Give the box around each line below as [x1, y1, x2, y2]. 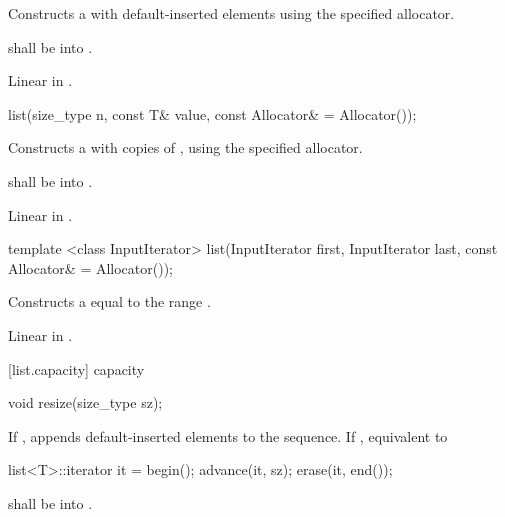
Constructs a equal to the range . [8, 291, 211, 312]
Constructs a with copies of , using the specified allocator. [8, 137, 363, 158]
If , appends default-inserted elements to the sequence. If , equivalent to [8, 425, 448, 446]
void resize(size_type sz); [8, 392, 163, 413]
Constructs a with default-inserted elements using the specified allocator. [8, 3, 455, 23]
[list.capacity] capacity [8, 358, 145, 379]
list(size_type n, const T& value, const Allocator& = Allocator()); [8, 103, 417, 124]
